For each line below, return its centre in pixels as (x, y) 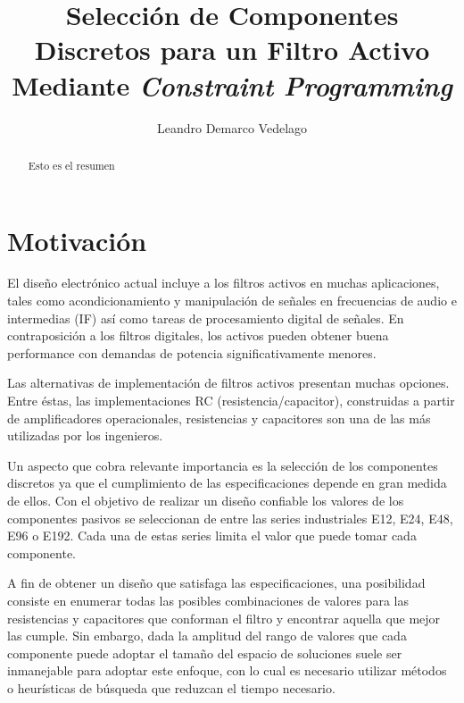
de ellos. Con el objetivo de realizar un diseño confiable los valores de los (206, 501)
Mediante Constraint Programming (232, 85)
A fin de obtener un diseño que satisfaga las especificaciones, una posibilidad (216, 583)
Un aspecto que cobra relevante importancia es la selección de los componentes (223, 465)
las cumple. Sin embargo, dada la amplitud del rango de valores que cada (207, 636)
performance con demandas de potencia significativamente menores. (192, 352)
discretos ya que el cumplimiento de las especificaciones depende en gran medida (227, 483)
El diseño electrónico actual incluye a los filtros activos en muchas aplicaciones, (224, 283)
